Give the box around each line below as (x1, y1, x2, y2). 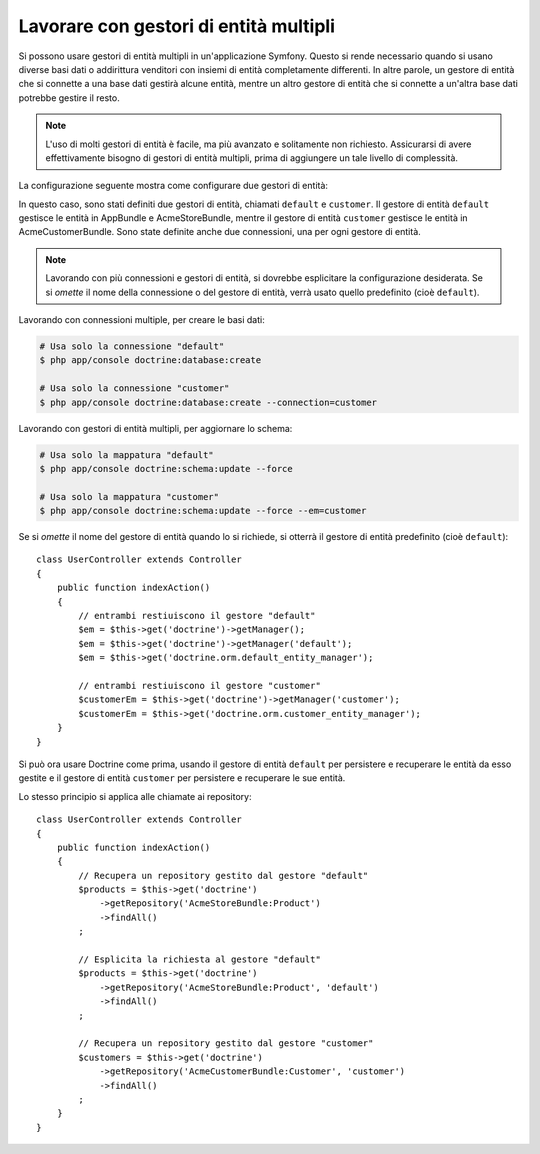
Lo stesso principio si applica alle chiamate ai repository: (18, 790, 252, 802)
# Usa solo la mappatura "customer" (39, 491, 220, 502)
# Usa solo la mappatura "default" (39, 449, 214, 460)
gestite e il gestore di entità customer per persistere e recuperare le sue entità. (18, 772, 346, 784)
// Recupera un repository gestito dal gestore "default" (78, 870, 369, 881)
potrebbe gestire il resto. (18, 91, 120, 104)
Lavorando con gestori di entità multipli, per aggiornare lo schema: (18, 422, 293, 434)
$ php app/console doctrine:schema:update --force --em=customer (39, 505, 367, 517)
